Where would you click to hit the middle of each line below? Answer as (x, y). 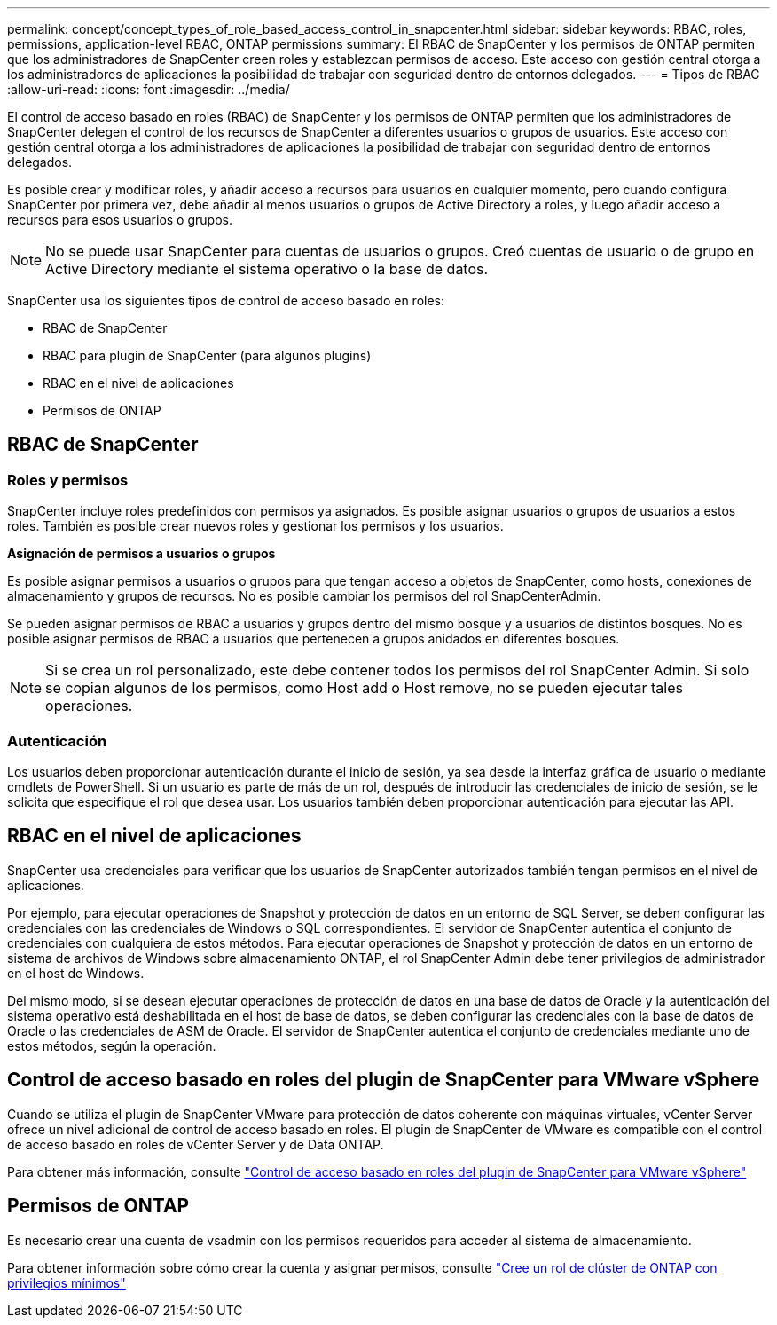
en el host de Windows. (76, 973)
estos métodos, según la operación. (112, 1045)
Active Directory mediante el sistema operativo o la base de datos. (267, 269)
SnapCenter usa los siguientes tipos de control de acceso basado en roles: (226, 300)
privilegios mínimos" (67, 1282)
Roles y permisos (68, 480)
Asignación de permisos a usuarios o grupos (141, 554)
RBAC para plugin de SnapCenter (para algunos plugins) (207, 355)
